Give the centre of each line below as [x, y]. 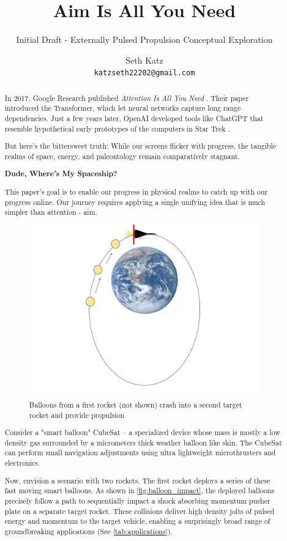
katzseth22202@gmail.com [144, 73]
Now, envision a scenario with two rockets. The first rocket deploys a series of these [137, 480]
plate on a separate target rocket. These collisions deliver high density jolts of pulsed [140, 511]
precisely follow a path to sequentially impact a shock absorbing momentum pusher [137, 500]
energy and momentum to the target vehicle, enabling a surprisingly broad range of [137, 521]
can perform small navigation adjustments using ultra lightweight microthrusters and [140, 453]
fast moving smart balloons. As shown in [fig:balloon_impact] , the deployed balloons [140, 491]
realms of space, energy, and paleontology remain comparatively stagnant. [122, 156]
